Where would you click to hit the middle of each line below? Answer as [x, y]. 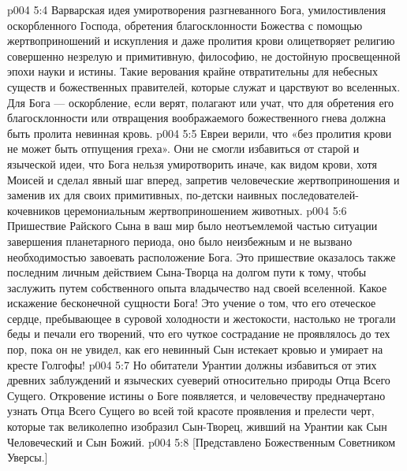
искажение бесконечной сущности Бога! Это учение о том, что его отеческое [192, 303]
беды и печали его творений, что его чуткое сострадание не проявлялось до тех [199, 334]
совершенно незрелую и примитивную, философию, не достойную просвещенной [204, 56]
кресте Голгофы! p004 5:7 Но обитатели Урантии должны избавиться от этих [192, 364]
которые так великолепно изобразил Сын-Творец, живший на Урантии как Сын [197, 426]
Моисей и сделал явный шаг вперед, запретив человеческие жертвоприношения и [203, 179]
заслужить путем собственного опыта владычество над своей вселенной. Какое [197, 287]
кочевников [34, 210]
